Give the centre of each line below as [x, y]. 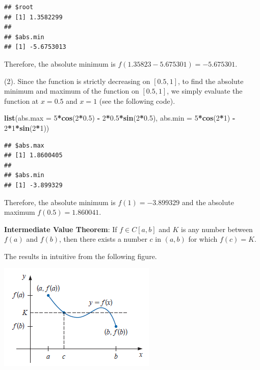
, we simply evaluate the [205, 91]
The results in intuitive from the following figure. [81, 256]
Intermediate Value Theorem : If [61, 229]
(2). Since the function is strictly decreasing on [77, 81]
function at [21, 101]
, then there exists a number [103, 239]
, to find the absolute [211, 81]
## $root [19, 7]
